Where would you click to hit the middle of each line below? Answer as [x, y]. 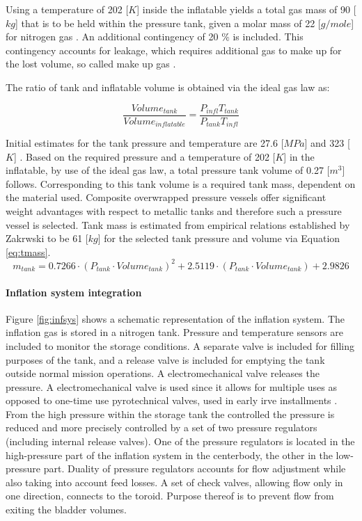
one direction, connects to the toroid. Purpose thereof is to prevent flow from [170, 496]
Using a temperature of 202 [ [67, 9]
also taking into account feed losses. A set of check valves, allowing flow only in [174, 482]
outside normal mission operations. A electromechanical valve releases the [163, 373]
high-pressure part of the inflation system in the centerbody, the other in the [169, 455]
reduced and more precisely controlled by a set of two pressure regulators [162, 427]
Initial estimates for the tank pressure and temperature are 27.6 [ [145, 143]
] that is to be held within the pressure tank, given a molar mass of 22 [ [168, 23]
